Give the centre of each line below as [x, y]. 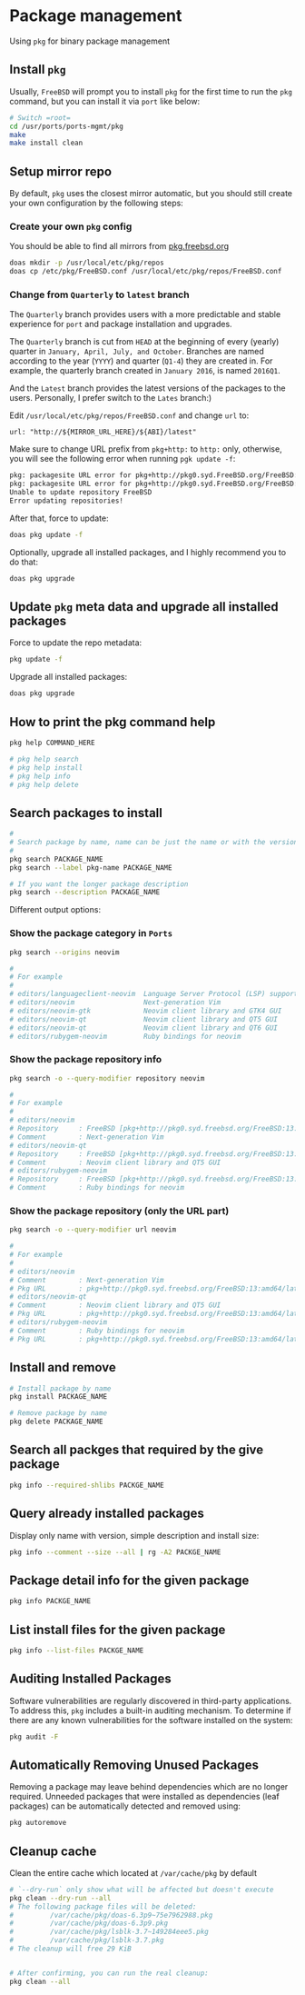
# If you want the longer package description [99, 884]
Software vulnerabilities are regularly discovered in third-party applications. [151, 1701]
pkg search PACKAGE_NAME [56, 859]
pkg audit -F [34, 1737]
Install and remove [63, 1367]
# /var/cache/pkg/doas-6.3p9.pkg [89, 1923]
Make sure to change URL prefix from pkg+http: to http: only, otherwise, [146, 449]
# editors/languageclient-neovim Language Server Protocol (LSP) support [154, 994]
